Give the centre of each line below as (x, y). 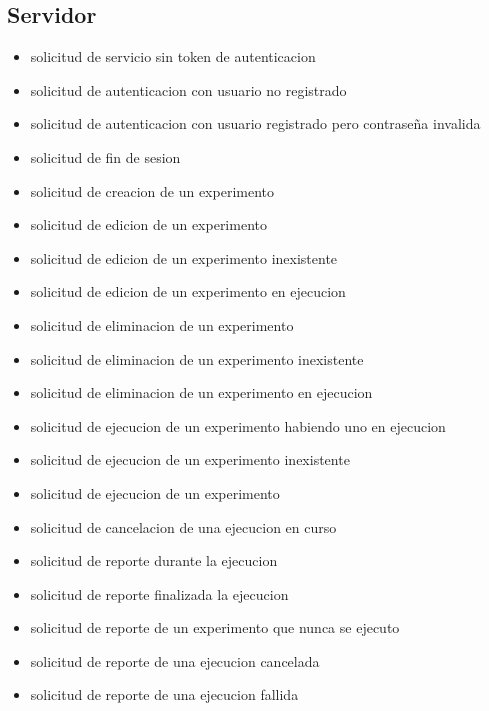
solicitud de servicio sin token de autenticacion (173, 56)
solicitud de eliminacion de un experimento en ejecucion (201, 392)
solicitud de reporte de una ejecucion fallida (164, 694)
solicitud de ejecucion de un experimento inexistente (190, 459)
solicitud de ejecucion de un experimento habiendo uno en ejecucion (238, 425)
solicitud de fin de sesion (105, 156)
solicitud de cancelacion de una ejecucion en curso (183, 526)
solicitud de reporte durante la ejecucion (154, 560)
